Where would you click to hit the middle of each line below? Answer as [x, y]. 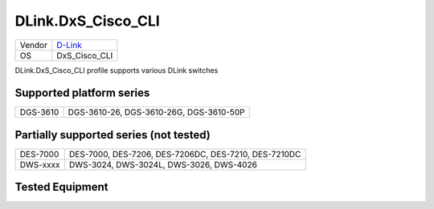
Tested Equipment [61, 187]
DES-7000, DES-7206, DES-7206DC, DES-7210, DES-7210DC [185, 154]
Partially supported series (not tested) [113, 135]
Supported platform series [82, 93]
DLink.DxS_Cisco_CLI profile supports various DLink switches [117, 70]
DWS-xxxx [40, 164]
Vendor [34, 45]
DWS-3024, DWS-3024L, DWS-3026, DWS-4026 [163, 164]
